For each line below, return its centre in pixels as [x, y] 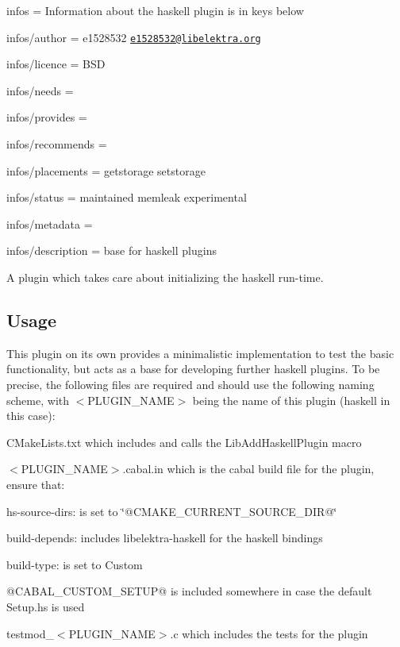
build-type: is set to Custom [75, 564]
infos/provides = [47, 117]
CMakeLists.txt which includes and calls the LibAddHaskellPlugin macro [184, 442]
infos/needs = [40, 90]
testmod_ [30, 633]
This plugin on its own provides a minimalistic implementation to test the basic [200, 353]
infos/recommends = [57, 144]
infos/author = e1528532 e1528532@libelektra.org [134, 37]
